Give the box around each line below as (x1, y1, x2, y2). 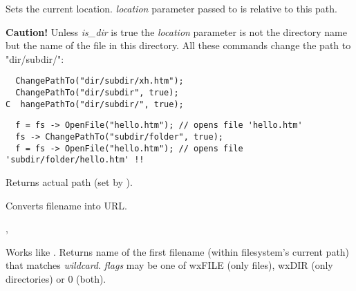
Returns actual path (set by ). (6, 174, 133, 189)
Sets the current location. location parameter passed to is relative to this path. (6, 1, 337, 15)
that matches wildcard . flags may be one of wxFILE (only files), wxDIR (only (6, 258, 333, 272)
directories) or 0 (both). (6, 271, 106, 285)
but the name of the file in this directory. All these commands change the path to (6, 38, 351, 53)
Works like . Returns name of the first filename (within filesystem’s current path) (6, 244, 350, 259)
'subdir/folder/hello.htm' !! (6, 155, 144, 165)
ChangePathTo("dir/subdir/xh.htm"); (15, 76, 184, 86)
